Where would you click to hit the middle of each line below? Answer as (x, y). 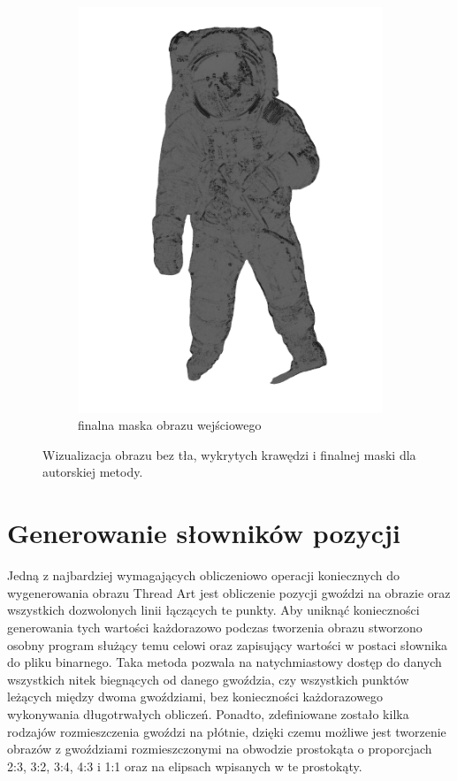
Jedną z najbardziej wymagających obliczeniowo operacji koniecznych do (203, 575)
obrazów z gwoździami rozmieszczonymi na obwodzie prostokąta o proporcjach (220, 749)
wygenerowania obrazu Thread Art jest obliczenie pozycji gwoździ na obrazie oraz (229, 592)
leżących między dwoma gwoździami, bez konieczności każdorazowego (195, 697)
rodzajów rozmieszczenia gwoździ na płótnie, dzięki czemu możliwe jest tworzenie (227, 731)
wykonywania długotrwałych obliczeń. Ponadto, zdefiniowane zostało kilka (208, 713)
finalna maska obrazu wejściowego (170, 425)
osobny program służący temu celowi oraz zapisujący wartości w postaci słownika (228, 644)
